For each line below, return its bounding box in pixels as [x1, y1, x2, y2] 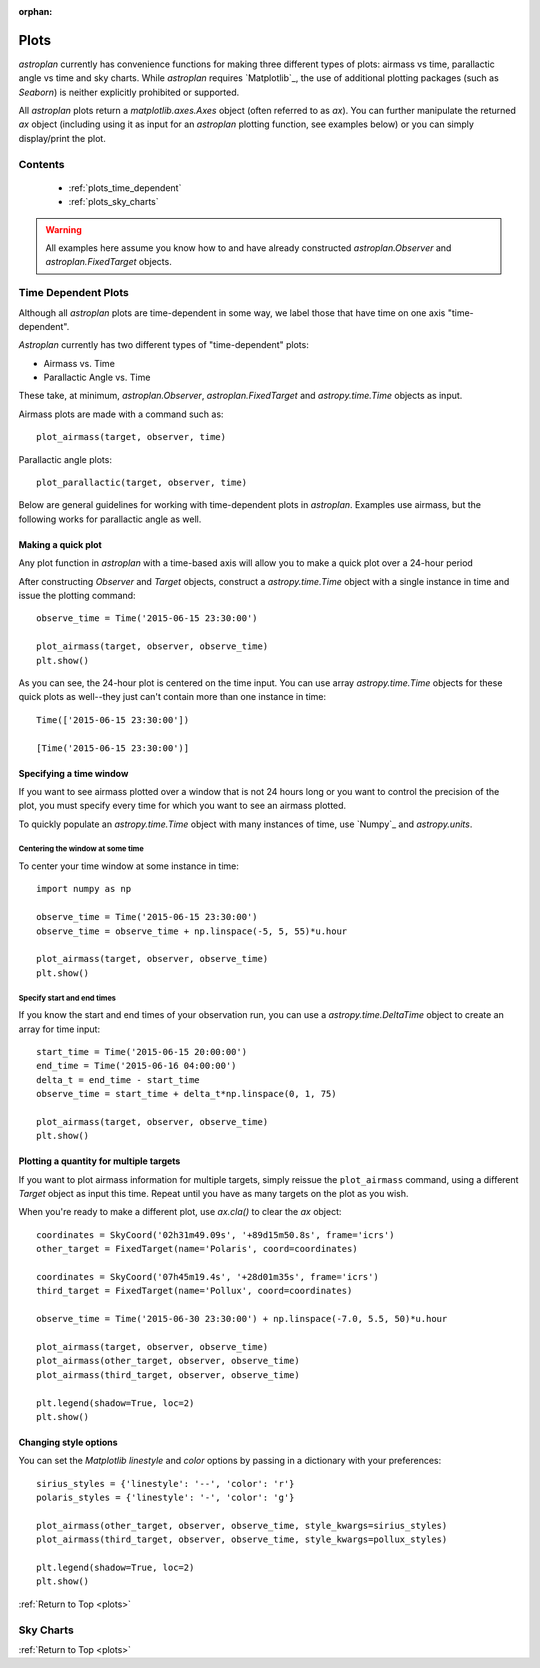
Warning [45, 223, 82, 235]
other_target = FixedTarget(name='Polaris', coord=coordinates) [36, 1243, 359, 1255]
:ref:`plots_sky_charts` [68, 196, 159, 208]
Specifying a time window [18, 767, 129, 779]
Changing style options [18, 1436, 119, 1448]
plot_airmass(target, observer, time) [36, 431, 227, 443]
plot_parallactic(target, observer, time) [36, 477, 248, 489]
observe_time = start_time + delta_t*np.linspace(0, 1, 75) [36, 1088, 337, 1100]
